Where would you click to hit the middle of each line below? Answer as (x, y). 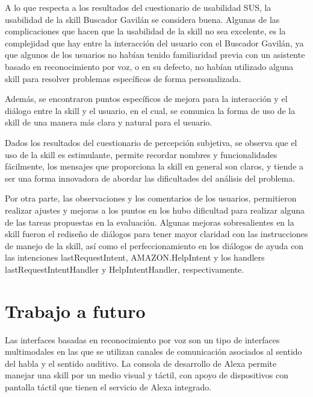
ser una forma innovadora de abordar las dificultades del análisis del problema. (150, 178)
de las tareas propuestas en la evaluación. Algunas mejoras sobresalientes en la (150, 222)
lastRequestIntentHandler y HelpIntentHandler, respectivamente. (125, 269)
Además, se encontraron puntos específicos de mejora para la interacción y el (146, 99)
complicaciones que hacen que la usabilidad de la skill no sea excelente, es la (145, 31)
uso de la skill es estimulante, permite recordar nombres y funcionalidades (141, 154)
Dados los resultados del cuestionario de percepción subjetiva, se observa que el (151, 142)
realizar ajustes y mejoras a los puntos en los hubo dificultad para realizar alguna (155, 210)
